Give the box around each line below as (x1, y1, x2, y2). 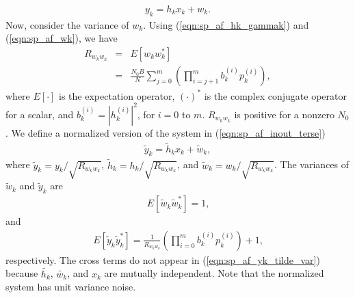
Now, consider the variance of (5, 17, 129, 31)
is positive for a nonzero (234, 107, 334, 121)
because (5, 266, 38, 280)
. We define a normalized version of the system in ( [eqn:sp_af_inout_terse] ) (5, 125, 326, 139)
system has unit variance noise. (5, 280, 136, 294)
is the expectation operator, (59, 88, 175, 103)
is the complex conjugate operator (204, 88, 347, 103)
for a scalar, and (5, 107, 74, 121)
